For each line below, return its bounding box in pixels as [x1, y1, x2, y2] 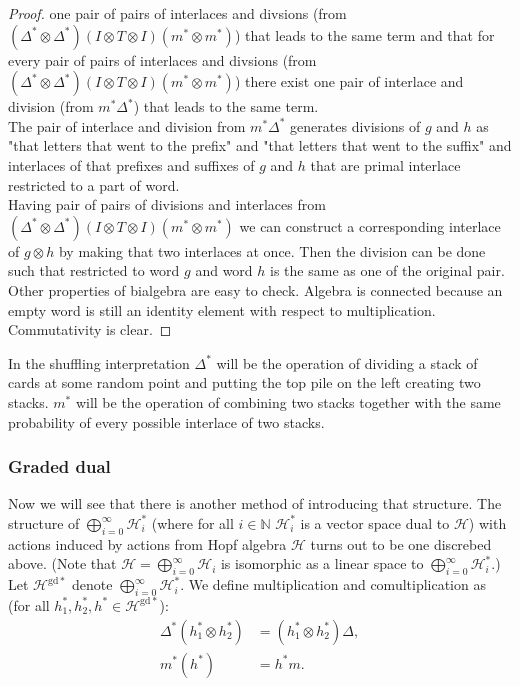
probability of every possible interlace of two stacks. [8, 411, 325, 432]
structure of [8, 512, 80, 533]
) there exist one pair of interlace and [234, 71, 464, 92]
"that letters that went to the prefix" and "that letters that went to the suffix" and [8, 135, 512, 156]
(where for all [151, 512, 234, 533]
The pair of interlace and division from [8, 115, 246, 136]
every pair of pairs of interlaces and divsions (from [8, 49, 317, 70]
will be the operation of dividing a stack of [216, 352, 478, 373]
